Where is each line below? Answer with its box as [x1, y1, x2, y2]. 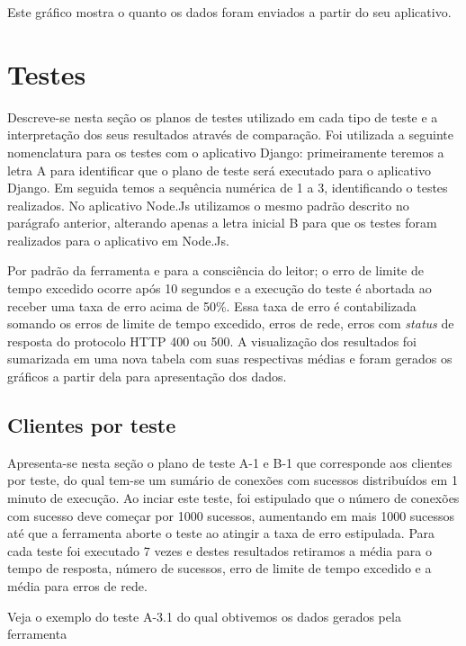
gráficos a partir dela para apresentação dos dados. [7, 367, 287, 386]
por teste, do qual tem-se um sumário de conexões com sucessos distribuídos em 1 [7, 471, 458, 489]
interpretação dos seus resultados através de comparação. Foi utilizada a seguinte [7, 125, 453, 144]
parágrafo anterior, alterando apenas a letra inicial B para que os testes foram [7, 213, 437, 232]
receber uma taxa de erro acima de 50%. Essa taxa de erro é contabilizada [7, 296, 417, 315]
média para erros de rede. [7, 576, 148, 595]
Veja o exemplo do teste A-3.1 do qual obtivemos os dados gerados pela [7, 606, 401, 625]
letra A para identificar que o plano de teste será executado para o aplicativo [7, 160, 431, 179]
